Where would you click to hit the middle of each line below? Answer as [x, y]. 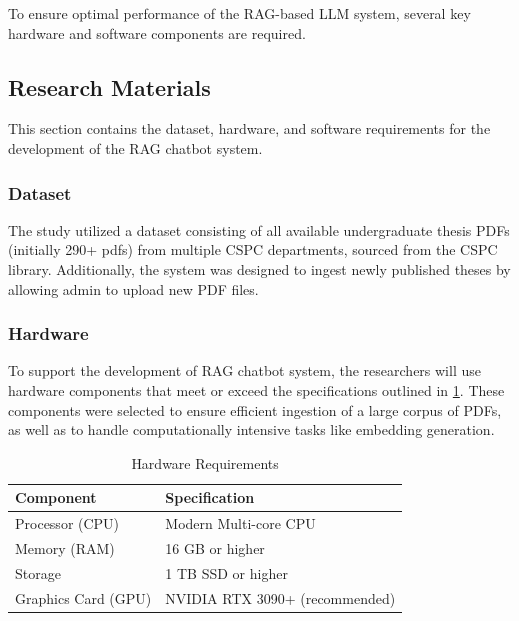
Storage [38, 572]
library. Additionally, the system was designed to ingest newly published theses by [259, 268]
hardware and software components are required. [157, 32]
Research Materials [109, 86]
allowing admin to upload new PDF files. [133, 288]
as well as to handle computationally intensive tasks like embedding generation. [251, 429]
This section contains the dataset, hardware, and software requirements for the [249, 128]
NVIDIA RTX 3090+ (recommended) [280, 597]
